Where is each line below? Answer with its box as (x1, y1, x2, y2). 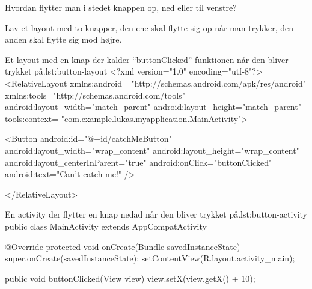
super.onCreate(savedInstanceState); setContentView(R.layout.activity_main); (5, 252, 295, 264)
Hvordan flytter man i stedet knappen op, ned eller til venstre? (5, 1, 237, 13)
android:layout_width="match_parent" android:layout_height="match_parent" (5, 100, 301, 113)
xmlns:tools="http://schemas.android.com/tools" (5, 88, 185, 101)
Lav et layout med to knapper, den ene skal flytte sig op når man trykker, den (5, 21, 294, 34)
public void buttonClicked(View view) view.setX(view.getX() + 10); (5, 272, 255, 284)
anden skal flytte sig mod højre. (5, 33, 122, 46)
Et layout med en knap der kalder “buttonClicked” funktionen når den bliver (5, 53, 289, 65)
